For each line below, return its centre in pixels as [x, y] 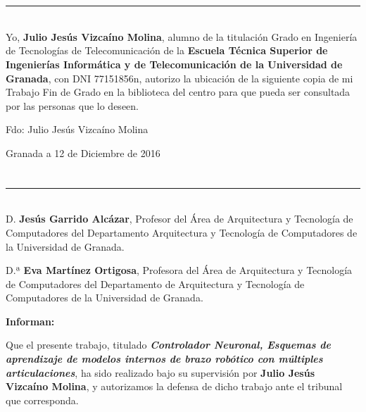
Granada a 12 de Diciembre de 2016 [83, 152]
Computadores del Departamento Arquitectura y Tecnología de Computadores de [182, 232]
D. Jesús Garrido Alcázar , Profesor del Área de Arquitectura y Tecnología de [179, 219]
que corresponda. [42, 400]
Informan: [30, 321]
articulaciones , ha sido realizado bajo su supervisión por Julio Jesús [160, 372]
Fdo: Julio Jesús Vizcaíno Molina [77, 129]
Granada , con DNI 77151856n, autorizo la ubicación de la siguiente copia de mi [179, 78]
